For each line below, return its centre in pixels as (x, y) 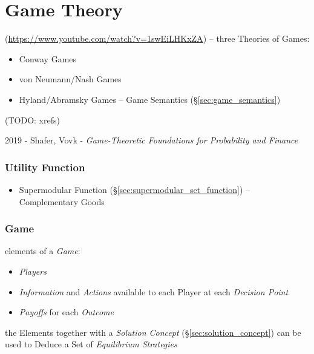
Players (33, 271)
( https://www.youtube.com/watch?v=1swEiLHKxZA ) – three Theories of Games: (157, 38)
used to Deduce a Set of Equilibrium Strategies (91, 344)
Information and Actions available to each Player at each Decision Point (154, 291)
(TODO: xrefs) (32, 120)
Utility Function (45, 167)
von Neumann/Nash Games (70, 79)
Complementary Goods (62, 201)
